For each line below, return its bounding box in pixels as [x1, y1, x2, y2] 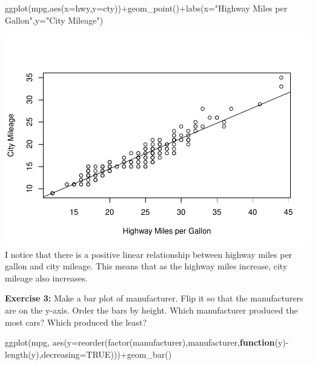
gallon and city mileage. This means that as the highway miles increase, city [5, 260, 288, 272]
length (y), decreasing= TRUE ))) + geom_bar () [5, 347, 172, 360]
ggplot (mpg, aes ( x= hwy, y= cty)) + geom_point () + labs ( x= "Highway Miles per [5, 2, 288, 14]
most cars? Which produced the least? [5, 315, 147, 328]
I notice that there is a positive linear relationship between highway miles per [5, 248, 293, 260]
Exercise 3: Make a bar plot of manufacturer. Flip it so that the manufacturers [5, 292, 303, 304]
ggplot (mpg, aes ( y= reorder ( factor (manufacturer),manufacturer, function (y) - [5, 336, 289, 349]
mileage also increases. [5, 271, 88, 284]
